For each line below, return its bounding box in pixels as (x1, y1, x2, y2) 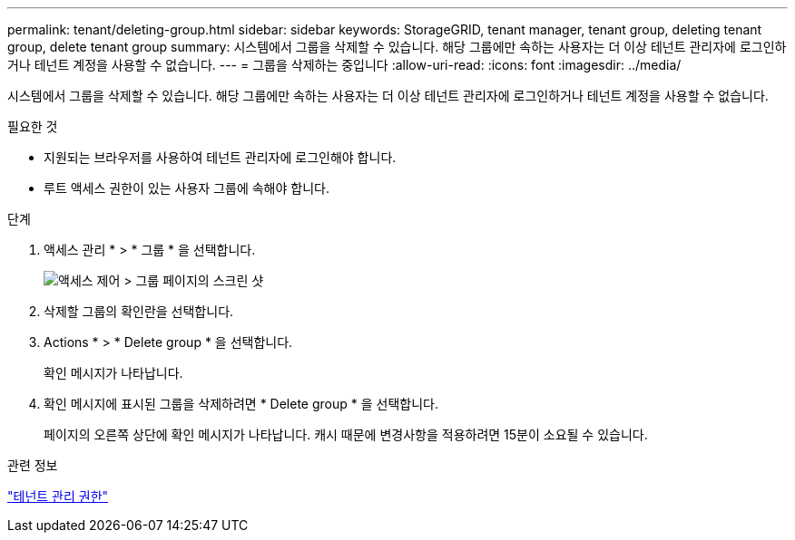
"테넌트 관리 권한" (7, 488, 109, 504)
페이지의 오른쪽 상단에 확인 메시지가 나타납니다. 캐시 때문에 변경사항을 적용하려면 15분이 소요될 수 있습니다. (44, 427, 648, 442)
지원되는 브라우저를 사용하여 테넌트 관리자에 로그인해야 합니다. (44, 149, 397, 165)
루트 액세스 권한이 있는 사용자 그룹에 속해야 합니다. (44, 180, 329, 196)
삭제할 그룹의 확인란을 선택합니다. (44, 304, 234, 319)
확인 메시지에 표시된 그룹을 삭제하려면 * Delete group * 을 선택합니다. (44, 396, 438, 411)
